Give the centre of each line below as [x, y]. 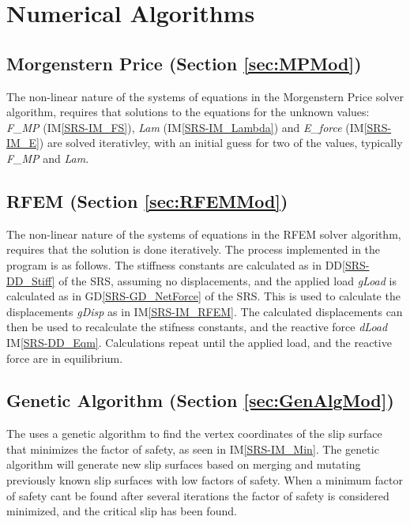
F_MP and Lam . [48, 158]
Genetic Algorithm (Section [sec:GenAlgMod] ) [200, 400]
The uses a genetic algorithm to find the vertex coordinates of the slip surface [194, 434]
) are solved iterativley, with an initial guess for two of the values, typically [221, 143]
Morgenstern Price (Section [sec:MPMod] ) [184, 63]
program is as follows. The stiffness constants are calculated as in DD [175, 264]
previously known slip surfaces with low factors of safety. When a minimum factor [205, 480]
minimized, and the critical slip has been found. [122, 511]
